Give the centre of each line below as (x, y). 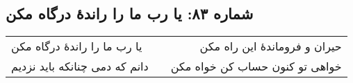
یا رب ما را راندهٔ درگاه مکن (77, 46)
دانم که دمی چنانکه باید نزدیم (80, 66)
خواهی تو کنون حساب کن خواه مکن (256, 66)
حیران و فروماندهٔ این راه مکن (271, 46)
